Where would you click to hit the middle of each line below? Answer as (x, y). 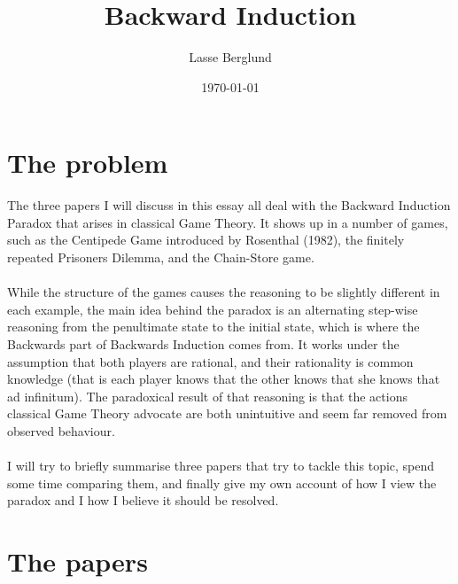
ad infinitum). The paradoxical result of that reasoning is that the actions (207, 396)
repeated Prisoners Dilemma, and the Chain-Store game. (161, 257)
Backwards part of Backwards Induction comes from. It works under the (203, 344)
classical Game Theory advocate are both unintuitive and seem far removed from (227, 413)
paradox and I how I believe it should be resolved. (143, 500)
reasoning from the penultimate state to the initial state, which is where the (213, 327)
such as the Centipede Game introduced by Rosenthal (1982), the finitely (206, 240)
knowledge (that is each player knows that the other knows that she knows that (224, 379)
